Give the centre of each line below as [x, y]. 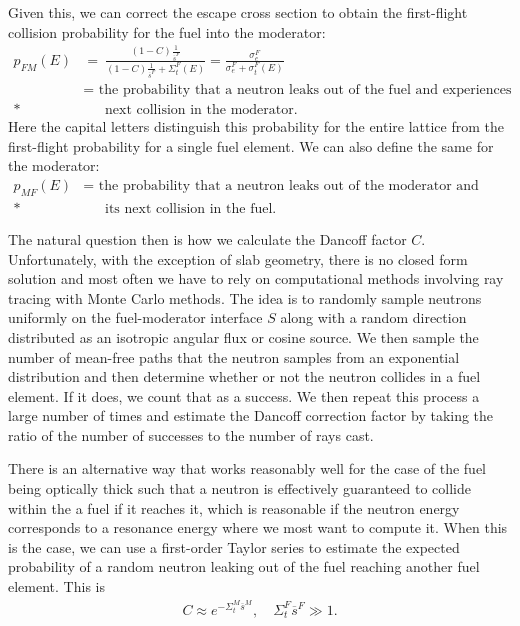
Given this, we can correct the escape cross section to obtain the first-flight [238, 12]
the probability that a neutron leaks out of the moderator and [288, 186]
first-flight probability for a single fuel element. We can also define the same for [251, 145]
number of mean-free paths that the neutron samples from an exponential [234, 356]
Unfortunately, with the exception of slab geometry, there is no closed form [238, 258]
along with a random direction [373, 317]
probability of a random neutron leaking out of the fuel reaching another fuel [244, 566]
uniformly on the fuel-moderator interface [135, 317]
